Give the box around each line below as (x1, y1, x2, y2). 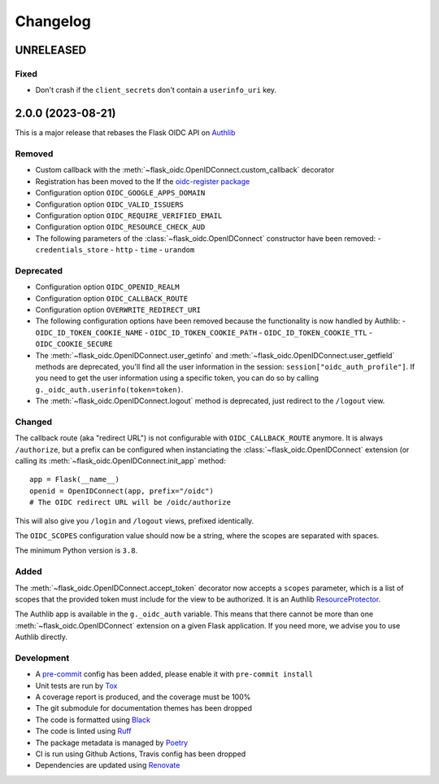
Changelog (15, 12, 91, 30)
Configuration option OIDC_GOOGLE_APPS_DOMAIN (35, 188, 206, 198)
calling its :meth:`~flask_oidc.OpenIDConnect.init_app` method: (15, 456, 227, 466)
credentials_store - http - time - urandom (35, 245, 195, 255)
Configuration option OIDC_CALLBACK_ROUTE (35, 293, 189, 303)
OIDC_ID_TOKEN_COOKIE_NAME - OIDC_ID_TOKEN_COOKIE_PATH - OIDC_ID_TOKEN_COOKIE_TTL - (35, 327, 373, 337)
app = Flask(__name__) (29, 475, 120, 484)
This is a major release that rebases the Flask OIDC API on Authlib (15, 128, 236, 138)
